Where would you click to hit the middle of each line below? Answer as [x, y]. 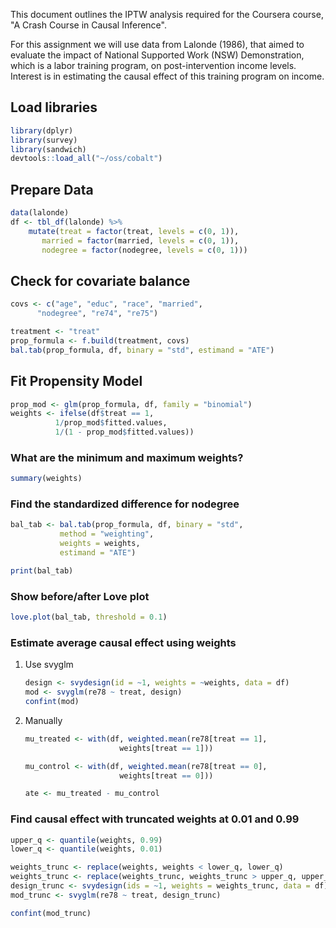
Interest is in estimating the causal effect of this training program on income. [167, 76]
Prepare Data [52, 189]
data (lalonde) [40, 213]
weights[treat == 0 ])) [166, 775]
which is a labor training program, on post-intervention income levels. [153, 65]
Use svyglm [49, 665]
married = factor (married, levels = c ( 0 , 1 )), [140, 240]
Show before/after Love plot [80, 596]
